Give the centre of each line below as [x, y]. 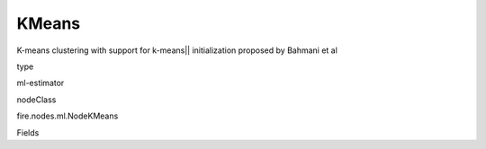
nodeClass [36, 100]
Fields [28, 132]
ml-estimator [40, 83]
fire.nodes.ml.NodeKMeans [67, 116]
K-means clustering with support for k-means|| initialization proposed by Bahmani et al [177, 50]
